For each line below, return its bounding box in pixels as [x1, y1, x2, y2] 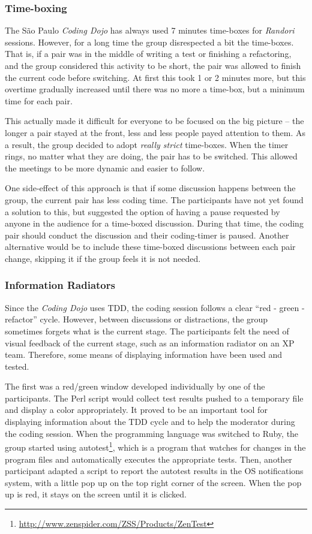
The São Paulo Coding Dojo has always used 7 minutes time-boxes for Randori [5, 24, 295, 37]
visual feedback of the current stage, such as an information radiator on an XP [5, 336, 295, 349]
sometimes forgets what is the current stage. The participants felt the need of [5, 324, 289, 337]
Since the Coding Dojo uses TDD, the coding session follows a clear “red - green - [5, 301, 305, 313]
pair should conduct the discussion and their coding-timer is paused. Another [5, 228, 289, 241]
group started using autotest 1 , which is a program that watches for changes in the [5, 439, 306, 453]
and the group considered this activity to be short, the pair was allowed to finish [5, 59, 301, 71]
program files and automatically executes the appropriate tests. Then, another [5, 452, 292, 465]
